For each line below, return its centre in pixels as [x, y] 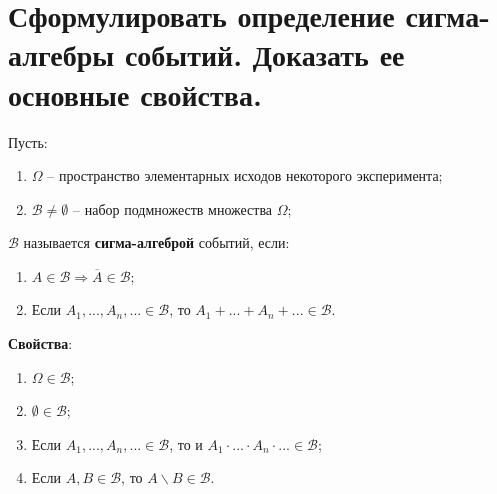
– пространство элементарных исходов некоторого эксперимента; [245, 175]
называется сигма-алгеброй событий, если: [156, 242]
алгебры [61, 54]
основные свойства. [135, 93]
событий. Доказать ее [264, 54]
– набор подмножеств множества [173, 208]
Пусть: [28, 141]
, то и [186, 443]
